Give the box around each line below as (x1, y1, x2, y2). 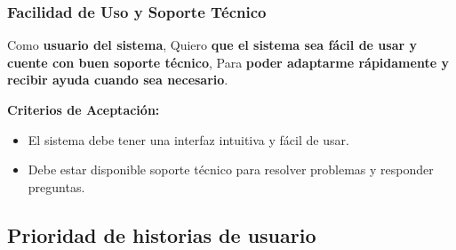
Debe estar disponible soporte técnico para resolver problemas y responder (28, 160, 434, 179)
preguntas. (28, 177, 85, 196)
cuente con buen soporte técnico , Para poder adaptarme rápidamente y (7, 52, 449, 71)
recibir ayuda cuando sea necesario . (7, 70, 228, 89)
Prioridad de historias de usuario (7, 221, 316, 248)
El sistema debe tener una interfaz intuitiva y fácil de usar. (28, 130, 349, 149)
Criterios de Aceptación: (7, 101, 160, 118)
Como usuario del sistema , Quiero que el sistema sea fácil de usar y (7, 36, 417, 54)
